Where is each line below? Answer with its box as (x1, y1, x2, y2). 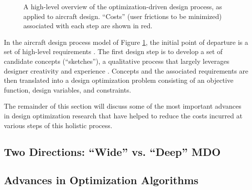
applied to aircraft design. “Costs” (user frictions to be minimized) (23, 11, 222, 21)
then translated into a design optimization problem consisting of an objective (4, 75, 234, 85)
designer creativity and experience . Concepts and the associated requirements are (4, 65, 249, 76)
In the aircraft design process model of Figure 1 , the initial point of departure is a (4, 37, 249, 47)
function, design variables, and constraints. (4, 84, 131, 95)
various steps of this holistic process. (4, 120, 112, 130)
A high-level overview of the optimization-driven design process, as (23, 1, 222, 11)
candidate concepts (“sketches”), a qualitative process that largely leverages (4, 56, 230, 66)
